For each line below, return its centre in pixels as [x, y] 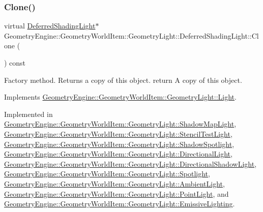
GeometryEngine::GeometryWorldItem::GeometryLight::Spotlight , [107, 174]
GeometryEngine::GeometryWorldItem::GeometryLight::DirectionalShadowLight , [130, 163]
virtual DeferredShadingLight [50, 26]
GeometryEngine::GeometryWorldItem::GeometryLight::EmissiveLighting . [120, 204]
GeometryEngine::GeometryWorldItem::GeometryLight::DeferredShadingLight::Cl [131, 35]
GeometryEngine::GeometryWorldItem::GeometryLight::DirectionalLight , [118, 154]
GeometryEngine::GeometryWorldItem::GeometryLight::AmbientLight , [114, 183]
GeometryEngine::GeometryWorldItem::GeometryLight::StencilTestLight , [118, 133]
